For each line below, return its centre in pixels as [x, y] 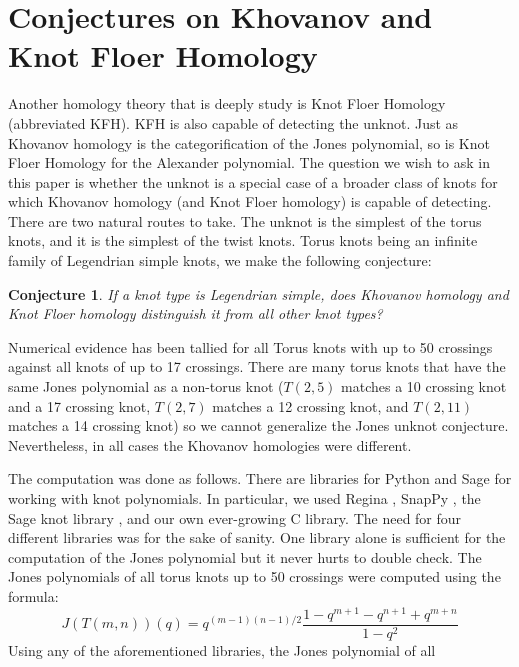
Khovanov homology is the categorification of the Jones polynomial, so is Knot [249, 142]
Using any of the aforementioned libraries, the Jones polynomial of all [222, 649]
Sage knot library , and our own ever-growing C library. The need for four [235, 517]
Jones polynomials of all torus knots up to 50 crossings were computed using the [254, 576]
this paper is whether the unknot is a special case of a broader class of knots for [253, 181]
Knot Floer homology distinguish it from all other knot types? [195, 313]
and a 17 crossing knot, [79, 405]
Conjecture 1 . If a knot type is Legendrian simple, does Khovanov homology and [258, 293]
